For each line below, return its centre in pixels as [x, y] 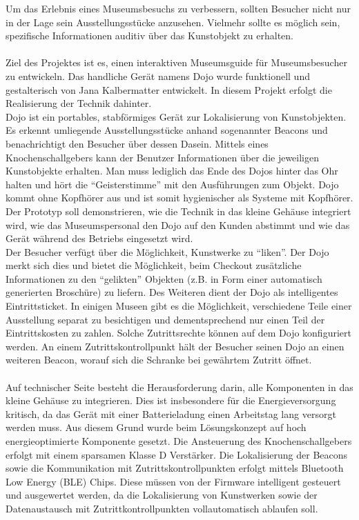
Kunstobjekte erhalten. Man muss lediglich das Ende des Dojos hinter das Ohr [172, 171]
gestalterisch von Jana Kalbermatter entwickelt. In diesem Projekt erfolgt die [169, 89]
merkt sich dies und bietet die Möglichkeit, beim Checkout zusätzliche [154, 265]
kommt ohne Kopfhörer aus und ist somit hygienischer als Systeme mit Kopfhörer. [179, 198]
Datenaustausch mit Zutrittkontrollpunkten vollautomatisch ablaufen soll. [162, 508]
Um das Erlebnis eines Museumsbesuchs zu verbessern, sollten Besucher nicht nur [178, 8]
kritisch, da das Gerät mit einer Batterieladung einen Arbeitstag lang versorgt [171, 413]
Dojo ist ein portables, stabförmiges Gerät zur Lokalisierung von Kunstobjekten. [176, 116]
